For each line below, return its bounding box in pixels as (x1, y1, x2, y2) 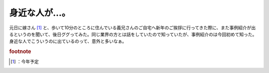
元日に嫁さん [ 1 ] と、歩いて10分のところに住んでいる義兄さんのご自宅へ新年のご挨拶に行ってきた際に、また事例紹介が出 (9, 25, 256, 31)
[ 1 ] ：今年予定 (10, 59, 39, 65)
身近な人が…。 (9, 7, 71, 18)
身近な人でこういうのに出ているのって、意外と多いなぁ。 (9, 38, 127, 44)
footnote (9, 48, 31, 55)
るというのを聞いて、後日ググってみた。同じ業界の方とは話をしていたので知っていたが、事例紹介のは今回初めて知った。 (9, 31, 257, 37)
